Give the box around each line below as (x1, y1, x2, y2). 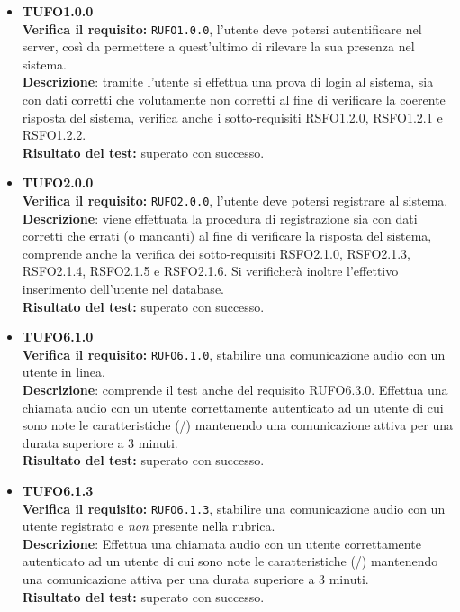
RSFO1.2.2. (22, 125, 86, 144)
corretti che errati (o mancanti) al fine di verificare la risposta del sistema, (22, 226, 432, 245)
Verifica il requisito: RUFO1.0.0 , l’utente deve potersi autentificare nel (22, 19, 422, 38)
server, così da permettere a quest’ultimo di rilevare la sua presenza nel (22, 37, 415, 56)
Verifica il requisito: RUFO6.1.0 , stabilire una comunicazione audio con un (22, 344, 446, 363)
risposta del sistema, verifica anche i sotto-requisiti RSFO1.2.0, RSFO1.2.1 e (22, 107, 443, 126)
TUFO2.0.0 (22, 173, 94, 192)
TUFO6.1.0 (22, 327, 94, 346)
